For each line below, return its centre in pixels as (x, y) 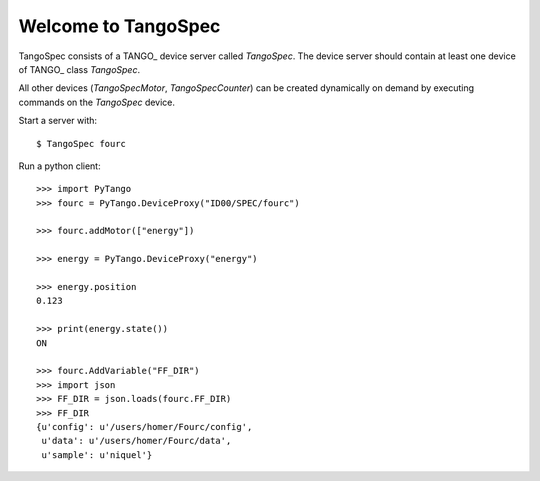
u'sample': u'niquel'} (97, 454)
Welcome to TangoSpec (119, 26)
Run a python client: (59, 166)
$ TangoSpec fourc (81, 143)
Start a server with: (58, 121)
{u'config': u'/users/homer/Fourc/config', (144, 426)
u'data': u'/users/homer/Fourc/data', (136, 441)
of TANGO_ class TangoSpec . (79, 69)
